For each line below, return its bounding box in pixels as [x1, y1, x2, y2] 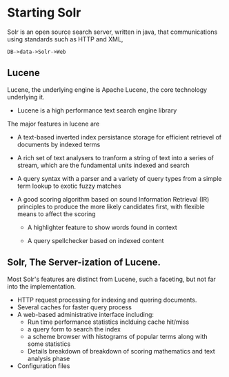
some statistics [27, 340, 71, 348]
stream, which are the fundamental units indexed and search [17, 161, 190, 169]
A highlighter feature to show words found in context [27, 223, 177, 231]
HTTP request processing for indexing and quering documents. [17, 296, 197, 304]
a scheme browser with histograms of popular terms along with [27, 332, 208, 340]
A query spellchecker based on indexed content [27, 236, 164, 244]
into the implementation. [7, 282, 77, 291]
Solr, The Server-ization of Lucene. [7, 257, 161, 269]
